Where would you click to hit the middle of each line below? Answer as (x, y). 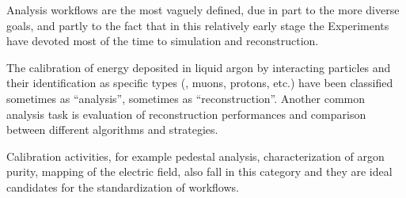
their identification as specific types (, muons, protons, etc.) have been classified (200, 83)
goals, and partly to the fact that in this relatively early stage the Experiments (198, 25)
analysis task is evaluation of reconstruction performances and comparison (186, 114)
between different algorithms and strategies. (112, 129)
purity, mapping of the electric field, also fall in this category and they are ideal (199, 171)
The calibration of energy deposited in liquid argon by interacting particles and (199, 67)
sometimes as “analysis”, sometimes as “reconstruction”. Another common (186, 98)
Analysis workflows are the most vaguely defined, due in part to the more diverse (203, 10)
